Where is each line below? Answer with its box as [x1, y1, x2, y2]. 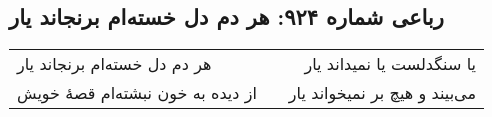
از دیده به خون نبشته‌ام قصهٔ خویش [17, 81, 257, 105]
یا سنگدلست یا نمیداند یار [304, 52, 476, 76]
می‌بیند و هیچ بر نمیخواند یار [288, 81, 476, 105]
